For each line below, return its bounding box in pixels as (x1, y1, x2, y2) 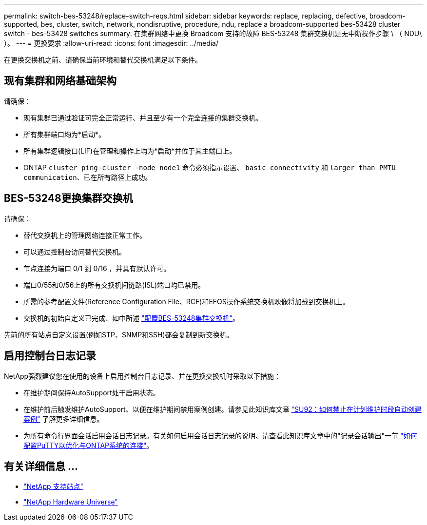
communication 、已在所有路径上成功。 (23, 173, 152, 181)
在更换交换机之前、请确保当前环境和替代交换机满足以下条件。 (4, 56, 202, 64)
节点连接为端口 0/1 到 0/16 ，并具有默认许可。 (23, 264, 171, 272)
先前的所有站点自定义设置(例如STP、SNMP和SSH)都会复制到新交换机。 (4, 330, 233, 339)
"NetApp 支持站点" (23, 482, 84, 491)
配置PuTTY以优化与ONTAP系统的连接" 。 (23, 441, 154, 449)
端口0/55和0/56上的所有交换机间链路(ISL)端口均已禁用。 (23, 280, 205, 289)
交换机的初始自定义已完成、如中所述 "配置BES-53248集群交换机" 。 (23, 313, 239, 322)
